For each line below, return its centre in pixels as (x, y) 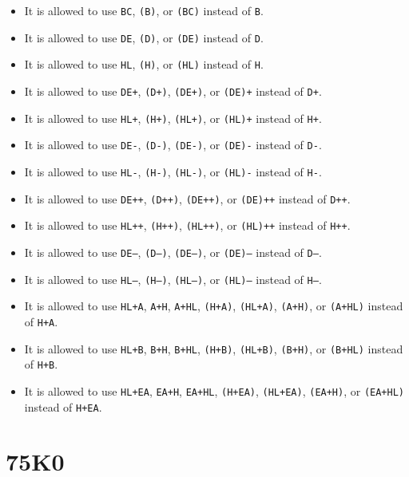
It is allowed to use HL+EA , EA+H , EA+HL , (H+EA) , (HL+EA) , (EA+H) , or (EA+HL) (214, 390)
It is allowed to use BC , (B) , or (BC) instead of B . (144, 10)
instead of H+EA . (63, 406)
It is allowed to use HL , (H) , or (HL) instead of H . (144, 64)
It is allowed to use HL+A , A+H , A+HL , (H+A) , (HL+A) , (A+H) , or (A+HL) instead (214, 306)
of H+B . (41, 364)
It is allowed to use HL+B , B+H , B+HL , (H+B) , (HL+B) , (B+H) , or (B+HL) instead (214, 348)
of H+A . (41, 321)
